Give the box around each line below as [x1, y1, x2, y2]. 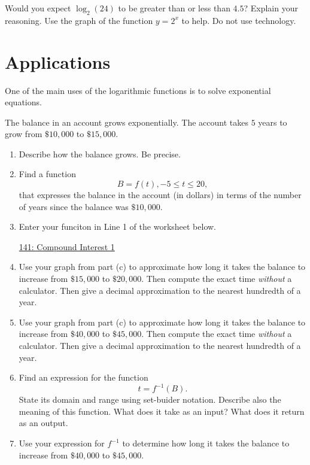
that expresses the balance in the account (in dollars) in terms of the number [19, 189, 302, 201]
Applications [5, 49, 111, 74]
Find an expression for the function [19, 371, 148, 384]
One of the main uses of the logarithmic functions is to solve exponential [5, 84, 271, 96]
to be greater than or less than [118, 2, 230, 14]
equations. [5, 96, 42, 108]
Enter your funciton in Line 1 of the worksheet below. [19, 220, 217, 233]
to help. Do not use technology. [181, 14, 296, 26]
